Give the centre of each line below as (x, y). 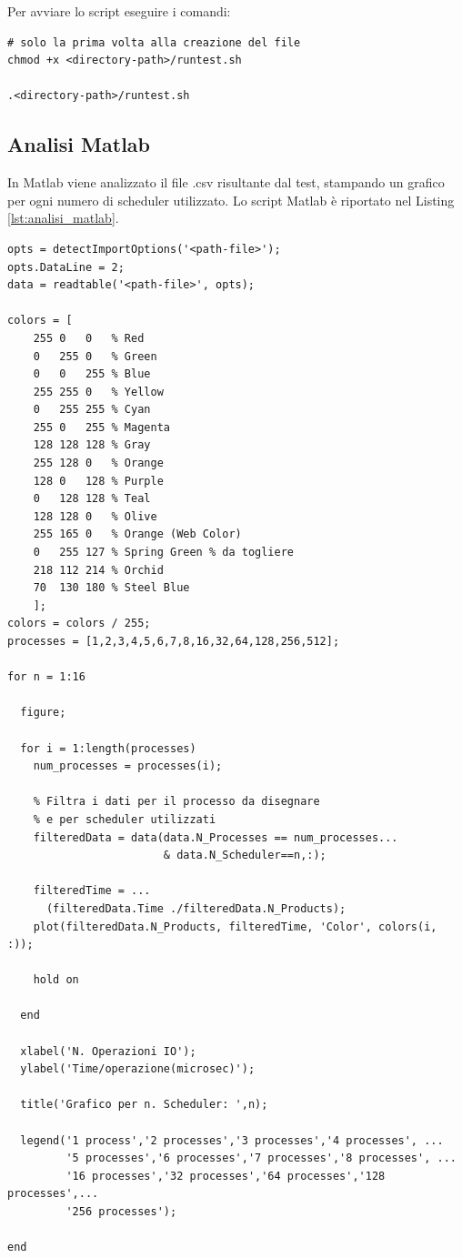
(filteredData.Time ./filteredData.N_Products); (196, 908)
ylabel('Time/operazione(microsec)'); (138, 1069)
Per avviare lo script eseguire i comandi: (119, 11)
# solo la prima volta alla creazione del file (154, 42)
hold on (56, 980)
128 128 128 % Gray (92, 445)
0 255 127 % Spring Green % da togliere (163, 553)
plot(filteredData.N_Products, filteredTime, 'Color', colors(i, (235, 926)
